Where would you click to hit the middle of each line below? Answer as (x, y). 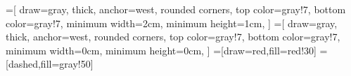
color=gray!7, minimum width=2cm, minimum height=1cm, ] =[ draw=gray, (172, 23)
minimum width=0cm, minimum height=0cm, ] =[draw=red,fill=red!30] (161, 50)
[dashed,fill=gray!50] (50, 64)
